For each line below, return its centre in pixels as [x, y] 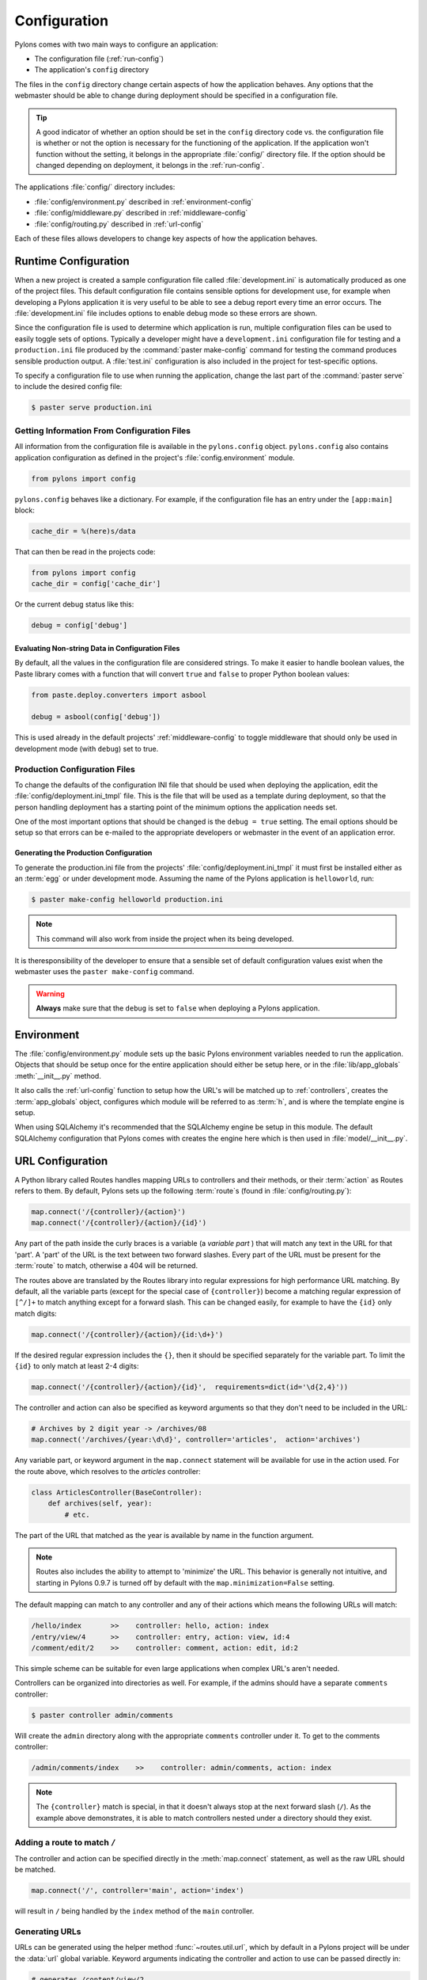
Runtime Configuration [72, 261]
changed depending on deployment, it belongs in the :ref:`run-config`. [150, 166]
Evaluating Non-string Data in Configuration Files [97, 648]
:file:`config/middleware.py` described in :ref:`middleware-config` [141, 213]
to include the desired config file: [68, 386]
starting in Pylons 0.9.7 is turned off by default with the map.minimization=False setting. [185, 1582]
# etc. [77, 1514]
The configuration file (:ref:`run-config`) [99, 59]
